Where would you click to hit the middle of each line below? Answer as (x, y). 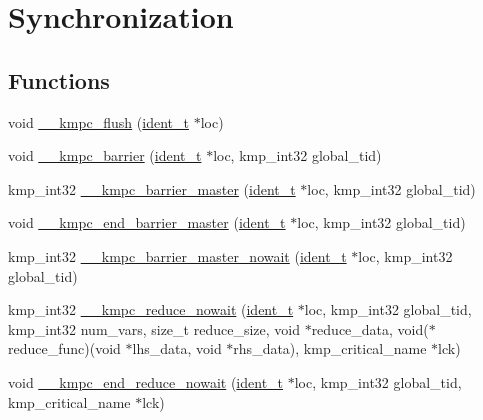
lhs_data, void (177, 348)
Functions (59, 79)
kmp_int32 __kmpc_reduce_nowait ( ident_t (151, 309)
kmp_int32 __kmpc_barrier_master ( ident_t (152, 188)
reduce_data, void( (370, 328)
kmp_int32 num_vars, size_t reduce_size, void (154, 328)
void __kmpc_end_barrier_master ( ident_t (147, 222)
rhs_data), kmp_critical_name (330, 348)
